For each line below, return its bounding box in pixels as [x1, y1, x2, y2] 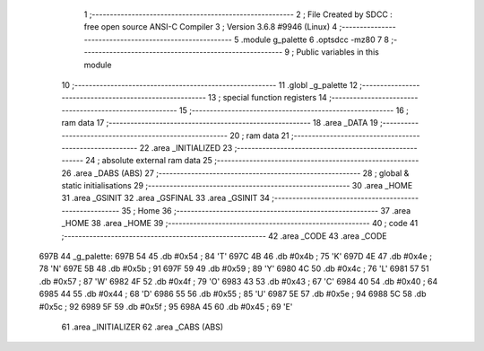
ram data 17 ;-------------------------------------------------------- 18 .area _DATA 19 [61, 118, 378, 128]
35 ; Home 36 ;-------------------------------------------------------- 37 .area [121, 205, 411, 215]
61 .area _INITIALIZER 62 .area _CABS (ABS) [61, 321, 224, 332]
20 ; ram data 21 [229, 130, 290, 141]
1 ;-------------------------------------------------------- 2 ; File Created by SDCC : [83, 9, 393, 20]
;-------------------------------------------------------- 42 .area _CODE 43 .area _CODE [61, 230, 387, 241]
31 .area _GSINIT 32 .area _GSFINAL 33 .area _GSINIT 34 [61, 193, 271, 204]
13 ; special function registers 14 [207, 92, 327, 103]
